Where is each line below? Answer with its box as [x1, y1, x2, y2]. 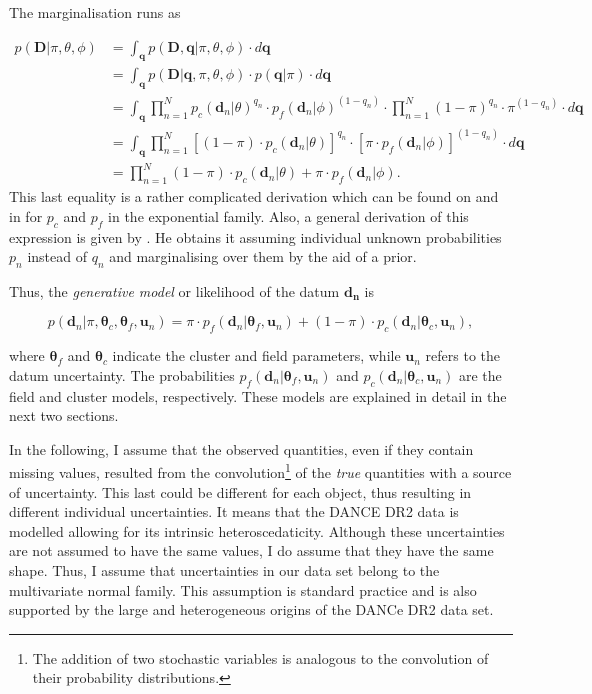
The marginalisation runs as [9, 2, 181, 22]
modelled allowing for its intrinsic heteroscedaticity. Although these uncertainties [9, 520, 505, 541]
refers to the [425, 345, 501, 366]
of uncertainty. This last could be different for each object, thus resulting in [9, 481, 472, 502]
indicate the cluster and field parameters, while [112, 345, 401, 366]
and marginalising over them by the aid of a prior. [109, 246, 417, 267]
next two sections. [9, 405, 119, 426]
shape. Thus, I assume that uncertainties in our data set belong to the [9, 560, 440, 581]
